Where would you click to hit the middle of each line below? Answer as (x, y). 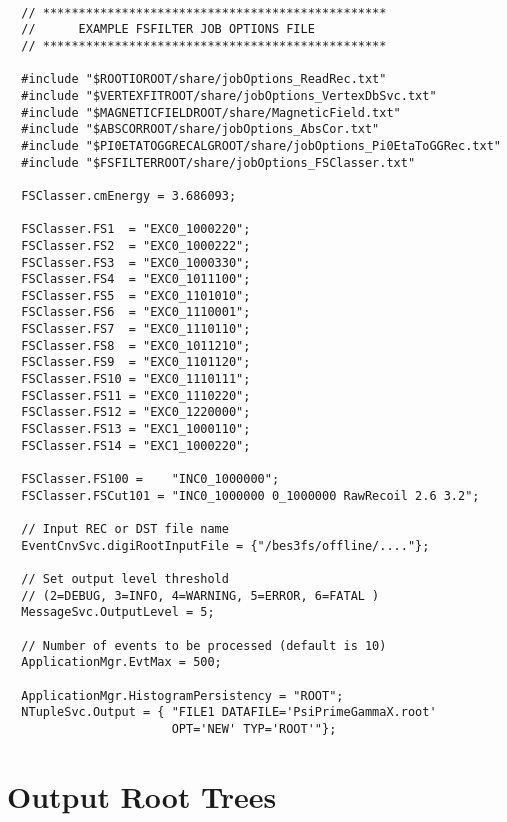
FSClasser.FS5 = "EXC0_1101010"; (136, 295)
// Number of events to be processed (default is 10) (204, 645)
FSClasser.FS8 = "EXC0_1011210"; (136, 345)
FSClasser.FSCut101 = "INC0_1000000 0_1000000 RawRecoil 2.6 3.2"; (250, 495)
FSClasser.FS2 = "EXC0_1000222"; (136, 245)
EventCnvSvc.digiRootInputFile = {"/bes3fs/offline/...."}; (225, 545)
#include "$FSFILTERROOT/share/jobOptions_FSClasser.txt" (218, 162)
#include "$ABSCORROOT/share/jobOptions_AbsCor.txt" (200, 129)
